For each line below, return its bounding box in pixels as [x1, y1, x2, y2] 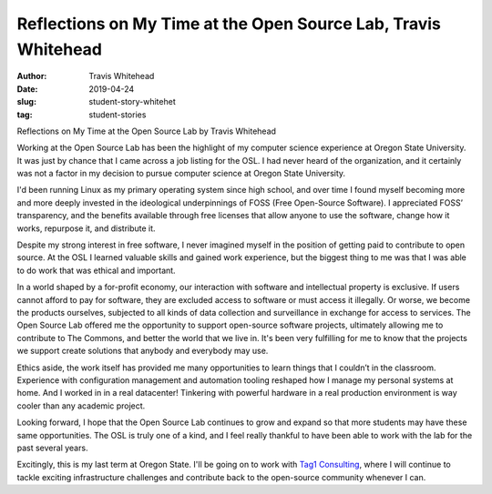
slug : [16, 96, 36, 107]
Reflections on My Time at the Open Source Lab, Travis [16, 14, 442, 34]
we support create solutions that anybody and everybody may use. [16, 346, 269, 357]
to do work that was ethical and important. [16, 265, 177, 276]
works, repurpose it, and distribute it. [16, 223, 156, 234]
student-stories [88, 109, 147, 120]
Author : [16, 71, 47, 82]
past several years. [16, 442, 88, 453]
